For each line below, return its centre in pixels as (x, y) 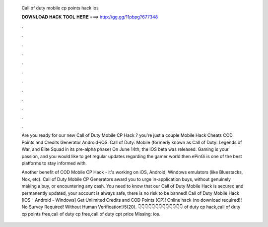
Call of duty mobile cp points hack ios (60, 8)
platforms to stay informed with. (54, 163)
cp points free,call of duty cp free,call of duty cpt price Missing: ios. (91, 214)
